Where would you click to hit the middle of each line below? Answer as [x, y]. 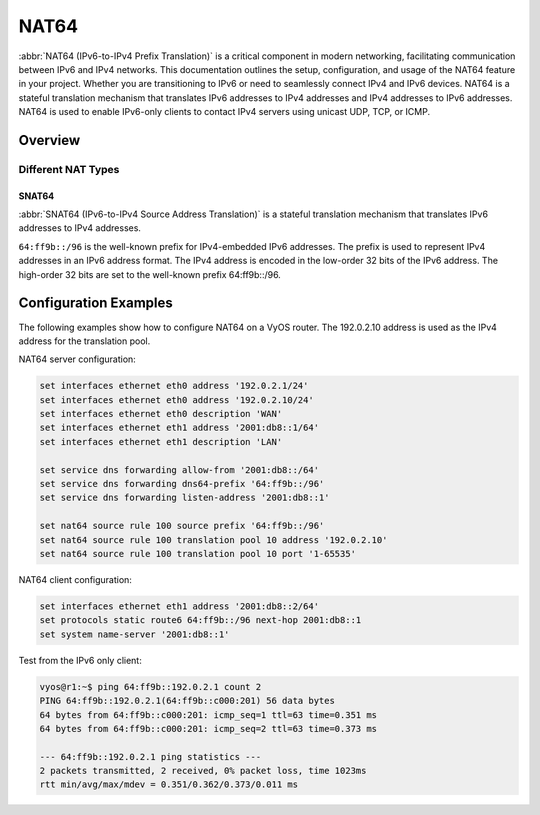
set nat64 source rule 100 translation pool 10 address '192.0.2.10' [213, 539]
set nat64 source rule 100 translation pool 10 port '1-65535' [198, 553]
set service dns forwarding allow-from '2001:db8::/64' [179, 469]
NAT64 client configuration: [75, 579]
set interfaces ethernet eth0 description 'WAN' [161, 414]
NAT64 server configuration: [77, 359]
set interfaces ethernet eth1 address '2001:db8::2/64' [179, 606]
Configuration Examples [96, 303]
